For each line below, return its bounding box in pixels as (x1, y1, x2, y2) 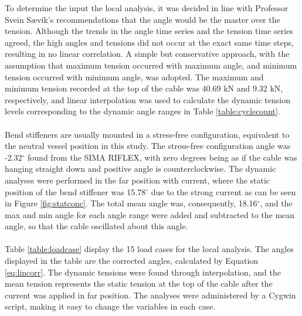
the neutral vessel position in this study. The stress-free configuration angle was (5, 140, 291, 152)
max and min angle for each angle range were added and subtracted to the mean (5, 208, 295, 220)
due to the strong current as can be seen (151, 185, 296, 198)
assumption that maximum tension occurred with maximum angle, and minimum (5, 59, 297, 71)
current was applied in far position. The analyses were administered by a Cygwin (5, 288, 296, 301)
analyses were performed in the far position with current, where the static (5, 174, 270, 186)
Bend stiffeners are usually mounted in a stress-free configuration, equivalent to (5, 128, 290, 140)
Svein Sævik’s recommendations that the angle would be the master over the (5, 13, 280, 25)
